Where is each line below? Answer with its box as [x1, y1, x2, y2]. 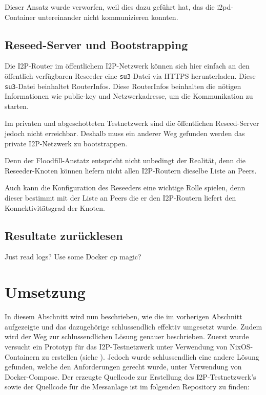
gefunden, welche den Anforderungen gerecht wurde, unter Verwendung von [5, 361, 242, 372]
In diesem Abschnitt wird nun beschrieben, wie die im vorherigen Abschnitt [5, 311, 242, 322]
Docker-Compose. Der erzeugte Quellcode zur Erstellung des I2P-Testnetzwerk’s [5, 371, 256, 382]
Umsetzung [5, 281, 86, 302]
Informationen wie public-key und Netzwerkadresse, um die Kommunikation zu [5, 91, 253, 101]
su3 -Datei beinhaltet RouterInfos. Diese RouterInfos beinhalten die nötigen [5, 80, 241, 91]
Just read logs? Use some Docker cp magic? [5, 251, 141, 262]
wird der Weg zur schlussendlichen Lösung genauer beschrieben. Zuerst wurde [5, 331, 249, 342]
